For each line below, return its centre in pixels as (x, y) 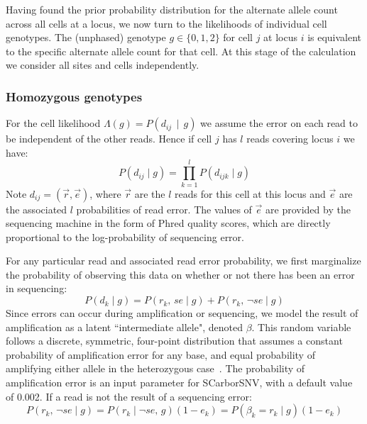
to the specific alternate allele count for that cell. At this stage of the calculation (181, 51)
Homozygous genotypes (74, 96)
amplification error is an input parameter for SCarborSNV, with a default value (179, 383)
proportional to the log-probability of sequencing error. (125, 236)
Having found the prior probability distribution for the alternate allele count (172, 9)
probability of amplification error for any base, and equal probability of (160, 354)
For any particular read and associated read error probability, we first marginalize (183, 261)
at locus (280, 37)
